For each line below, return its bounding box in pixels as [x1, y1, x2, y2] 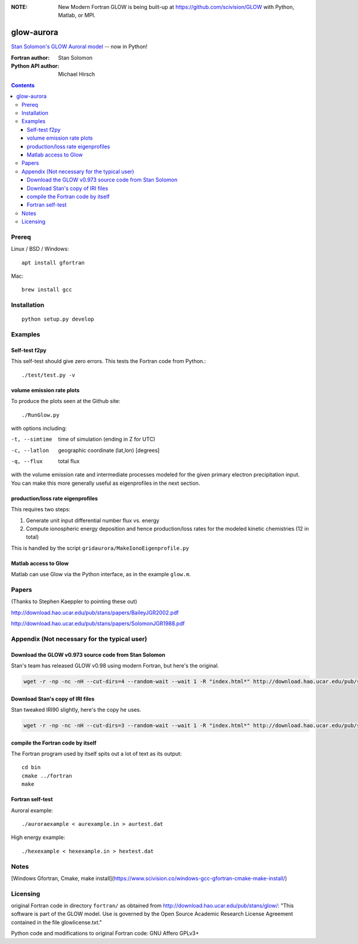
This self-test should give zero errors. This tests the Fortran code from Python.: [11, 358, 206, 365]
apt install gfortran [21, 259, 85, 266]
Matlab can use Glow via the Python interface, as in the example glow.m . [11, 571, 191, 578]
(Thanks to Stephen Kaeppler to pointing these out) [11, 598, 137, 605]
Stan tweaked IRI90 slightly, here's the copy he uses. [11, 706, 141, 714]
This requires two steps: [11, 506, 71, 513]
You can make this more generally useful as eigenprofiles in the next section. [11, 479, 200, 487]
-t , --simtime [11, 436, 53, 443]
